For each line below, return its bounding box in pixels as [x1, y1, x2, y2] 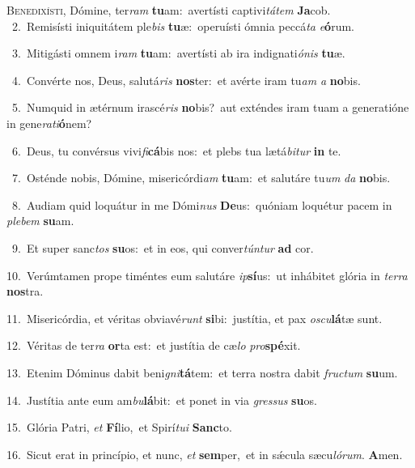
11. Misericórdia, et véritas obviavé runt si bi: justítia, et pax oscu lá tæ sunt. [6, 309, 383, 326]
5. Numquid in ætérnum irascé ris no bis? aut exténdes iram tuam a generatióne [11, 99, 409, 116]
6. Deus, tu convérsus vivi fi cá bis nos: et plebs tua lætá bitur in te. [11, 142, 341, 159]
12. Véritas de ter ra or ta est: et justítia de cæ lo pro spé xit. [6, 337, 301, 354]
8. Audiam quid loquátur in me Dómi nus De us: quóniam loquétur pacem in [11, 196, 392, 213]
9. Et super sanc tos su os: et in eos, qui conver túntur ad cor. [11, 239, 314, 256]
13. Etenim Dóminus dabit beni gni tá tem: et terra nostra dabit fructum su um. [6, 364, 398, 381]
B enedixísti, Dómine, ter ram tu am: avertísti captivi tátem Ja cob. [6, 2, 331, 18]
